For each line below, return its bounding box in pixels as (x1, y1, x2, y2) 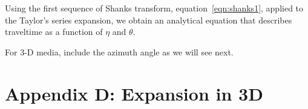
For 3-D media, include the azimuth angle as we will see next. (5, 45, 234, 58)
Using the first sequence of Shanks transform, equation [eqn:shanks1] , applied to (5, 2, 304, 14)
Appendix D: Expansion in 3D (5, 81, 263, 105)
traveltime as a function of (5, 25, 103, 38)
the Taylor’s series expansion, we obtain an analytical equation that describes (5, 13, 292, 26)
